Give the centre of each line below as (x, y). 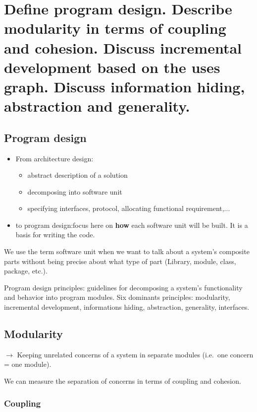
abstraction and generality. (97, 106)
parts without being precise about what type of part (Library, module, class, (120, 261)
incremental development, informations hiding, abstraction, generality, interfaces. (127, 307)
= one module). (28, 364)
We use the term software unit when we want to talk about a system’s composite (127, 251)
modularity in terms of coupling (115, 28)
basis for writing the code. (55, 235)
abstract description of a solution (77, 175)
